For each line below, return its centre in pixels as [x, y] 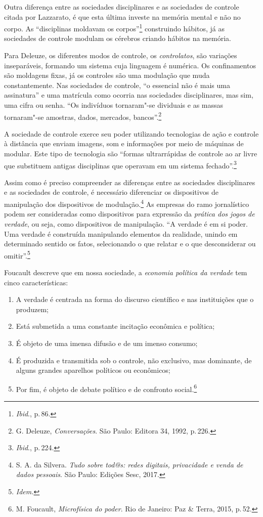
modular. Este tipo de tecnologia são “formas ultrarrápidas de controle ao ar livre [131, 154]
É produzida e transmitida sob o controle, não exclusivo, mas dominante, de [134, 360]
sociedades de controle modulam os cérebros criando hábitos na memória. [118, 38]
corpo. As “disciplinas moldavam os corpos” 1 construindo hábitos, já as [114, 28]
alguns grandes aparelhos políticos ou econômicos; [93, 370]
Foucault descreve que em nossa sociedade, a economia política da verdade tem [126, 272]
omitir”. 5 [17, 254]
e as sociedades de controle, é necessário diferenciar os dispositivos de [111, 192]
